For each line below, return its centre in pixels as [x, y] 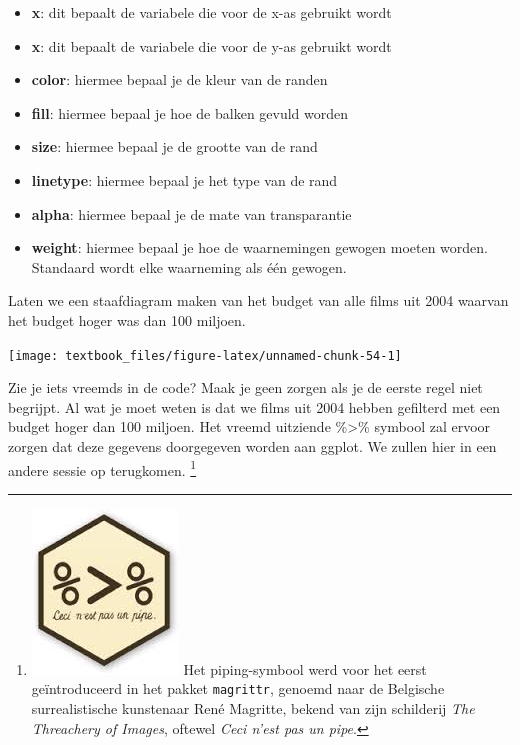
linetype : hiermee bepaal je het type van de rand [184, 179]
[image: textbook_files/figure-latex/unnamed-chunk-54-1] [205, 355]
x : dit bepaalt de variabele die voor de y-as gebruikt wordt [211, 45]
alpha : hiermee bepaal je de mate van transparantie [191, 213]
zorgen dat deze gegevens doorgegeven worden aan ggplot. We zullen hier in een [252, 445]
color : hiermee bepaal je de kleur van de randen [179, 79]
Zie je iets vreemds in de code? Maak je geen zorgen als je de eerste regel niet [245, 387]
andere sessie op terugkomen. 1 [102, 468]
